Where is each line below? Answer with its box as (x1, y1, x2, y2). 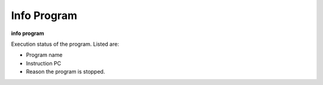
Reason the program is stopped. (26, 68, 105, 75)
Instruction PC (26, 59, 62, 67)
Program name (26, 51, 63, 59)
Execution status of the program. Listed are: (11, 40, 120, 48)
